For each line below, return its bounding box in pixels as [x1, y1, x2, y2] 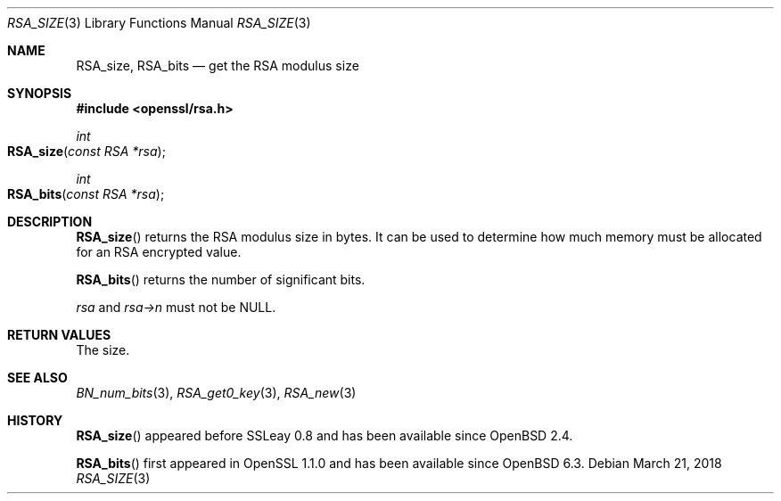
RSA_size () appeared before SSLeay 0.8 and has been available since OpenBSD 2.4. [76, 428, 573, 443]
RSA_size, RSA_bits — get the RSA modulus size [76, 58, 359, 73]
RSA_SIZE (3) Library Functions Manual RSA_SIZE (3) [7, 15, 311, 30]
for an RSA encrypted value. [76, 244, 242, 259]
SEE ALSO [7, 370, 68, 385]
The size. [76, 342, 130, 357]
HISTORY [7, 413, 63, 428]
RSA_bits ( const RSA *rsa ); [7, 186, 165, 201]
